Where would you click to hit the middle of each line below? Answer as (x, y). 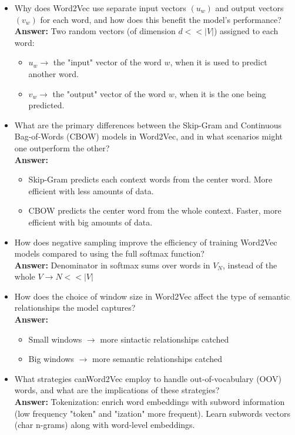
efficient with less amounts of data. (91, 190)
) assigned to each (246, 31)
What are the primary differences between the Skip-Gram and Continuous (148, 124)
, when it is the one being (220, 93)
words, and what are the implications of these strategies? (117, 390)
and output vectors (249, 8)
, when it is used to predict (219, 62)
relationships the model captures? (75, 308)
